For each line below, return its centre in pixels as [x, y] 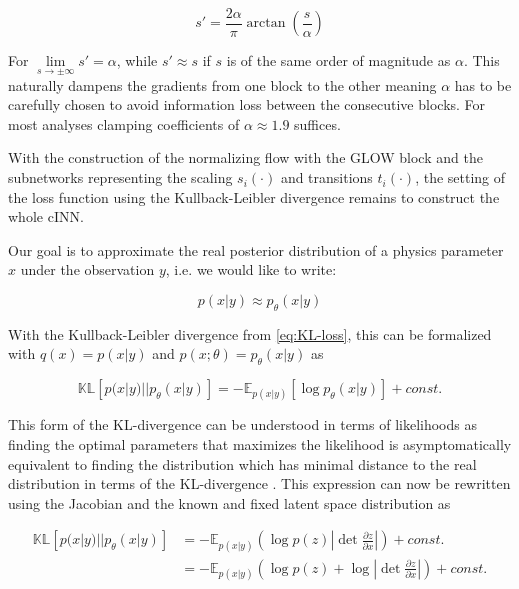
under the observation [87, 269]
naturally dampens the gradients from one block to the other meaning [222, 84]
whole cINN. [46, 216]
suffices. [317, 123]
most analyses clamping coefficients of [124, 123]
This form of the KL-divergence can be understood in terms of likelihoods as [242, 424]
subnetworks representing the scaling [120, 177]
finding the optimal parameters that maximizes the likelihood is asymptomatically [260, 444]
